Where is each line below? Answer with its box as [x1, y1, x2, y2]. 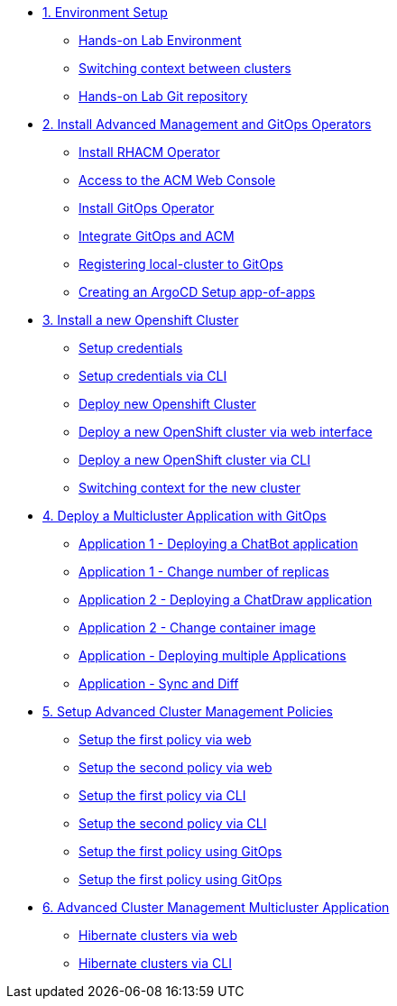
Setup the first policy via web [78, 732, 252, 747]
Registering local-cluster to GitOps [78, 256, 283, 272]
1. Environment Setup [42, 5, 168, 20]
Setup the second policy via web [78, 760, 272, 775]
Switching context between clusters [78, 60, 291, 76]
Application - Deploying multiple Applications [78, 648, 346, 663]
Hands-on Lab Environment [78, 32, 242, 48]
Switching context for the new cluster [78, 480, 300, 495]
